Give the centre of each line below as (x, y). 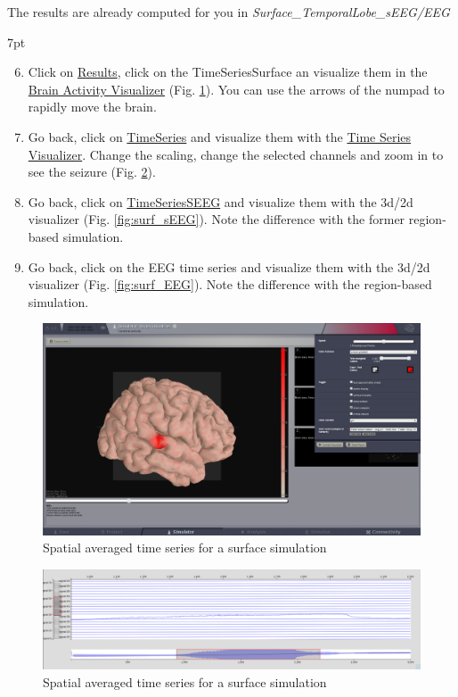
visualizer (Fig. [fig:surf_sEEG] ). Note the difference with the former (217, 219)
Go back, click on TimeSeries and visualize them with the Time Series (220, 136)
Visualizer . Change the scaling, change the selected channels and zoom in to (236, 154)
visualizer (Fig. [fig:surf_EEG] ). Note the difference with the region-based (230, 284)
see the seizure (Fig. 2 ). (92, 172)
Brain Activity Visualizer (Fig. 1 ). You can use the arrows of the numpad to (236, 89)
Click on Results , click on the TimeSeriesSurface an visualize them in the (228, 72)
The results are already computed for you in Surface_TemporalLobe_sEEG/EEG (229, 12)
